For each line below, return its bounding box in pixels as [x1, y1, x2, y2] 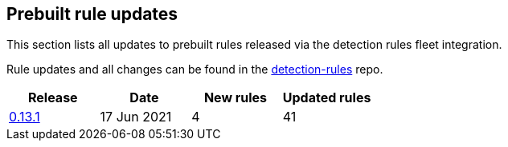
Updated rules [282, 89, 371, 106]
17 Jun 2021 [100, 109, 172, 125]
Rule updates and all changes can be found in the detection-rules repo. [6, 62, 383, 77]
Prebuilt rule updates [6, 4, 178, 24]
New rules [203, 89, 268, 106]
